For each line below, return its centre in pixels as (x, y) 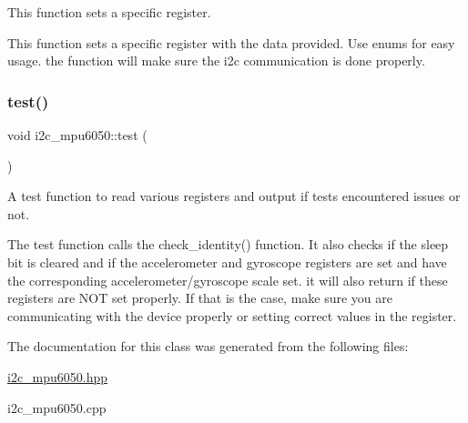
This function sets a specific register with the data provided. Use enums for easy (231, 42)
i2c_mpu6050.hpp (58, 376)
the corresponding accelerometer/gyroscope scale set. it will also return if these (228, 280)
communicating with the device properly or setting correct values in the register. (232, 315)
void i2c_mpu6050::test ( (77, 135)
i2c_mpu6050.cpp (57, 407)
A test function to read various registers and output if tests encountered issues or (234, 196)
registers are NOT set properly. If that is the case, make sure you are (200, 298)
